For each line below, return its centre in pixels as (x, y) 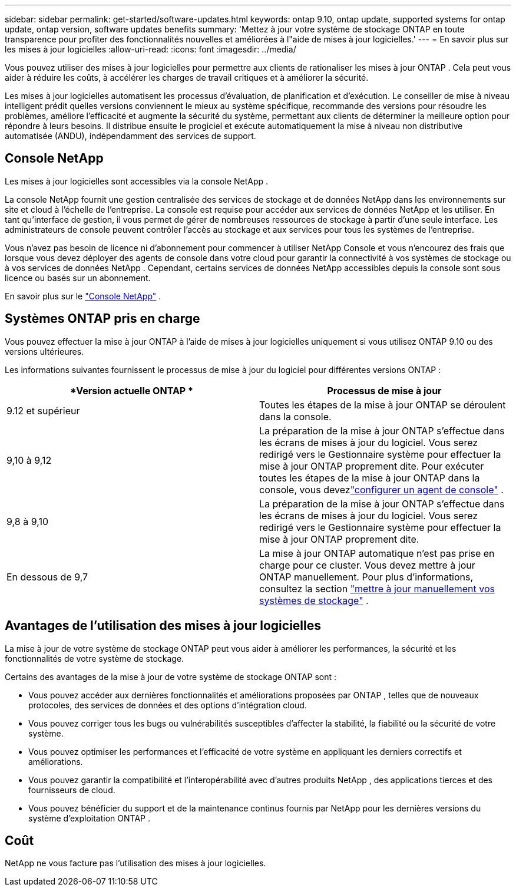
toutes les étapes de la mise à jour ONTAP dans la (370, 478)
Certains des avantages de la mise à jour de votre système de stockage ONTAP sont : (171, 676)
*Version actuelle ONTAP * (132, 390)
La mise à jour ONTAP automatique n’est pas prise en (377, 553)
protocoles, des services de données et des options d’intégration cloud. (168, 705)
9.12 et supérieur (43, 410)
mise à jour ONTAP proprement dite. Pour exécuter (372, 466)
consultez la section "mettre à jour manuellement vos (377, 588)
